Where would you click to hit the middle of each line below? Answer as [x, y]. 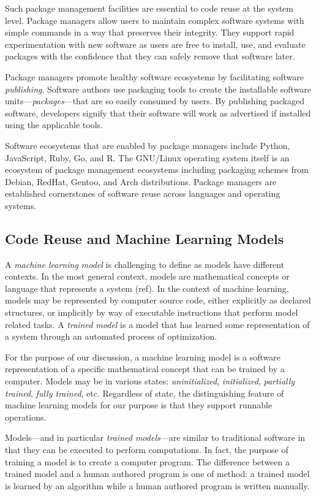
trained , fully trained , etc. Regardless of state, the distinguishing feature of [145, 393]
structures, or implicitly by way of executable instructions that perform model [152, 312]
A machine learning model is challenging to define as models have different [145, 264]
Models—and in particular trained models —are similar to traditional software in [155, 437]
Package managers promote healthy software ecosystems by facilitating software [155, 76]
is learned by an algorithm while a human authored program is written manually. [157, 485]
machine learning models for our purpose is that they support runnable [139, 405]
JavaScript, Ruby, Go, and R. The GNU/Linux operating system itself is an [147, 157]
